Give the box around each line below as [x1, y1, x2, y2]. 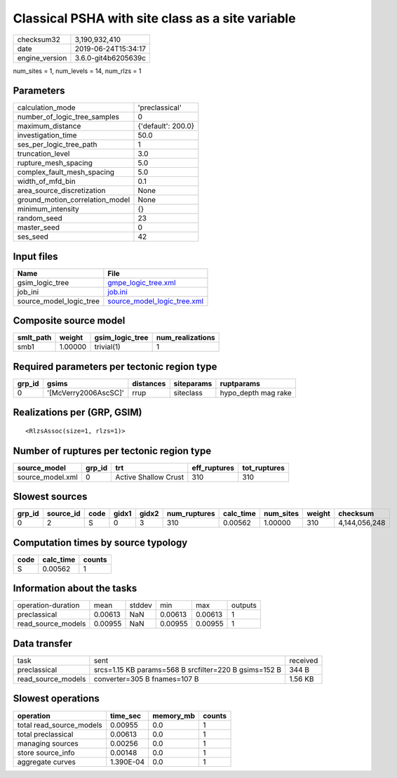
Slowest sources [13, 491, 88, 503]
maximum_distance [17, 121, 81, 131]
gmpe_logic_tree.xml [107, 277, 176, 287]
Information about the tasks [13, 583, 137, 595]
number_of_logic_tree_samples [17, 112, 119, 122]
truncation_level [17, 149, 70, 159]
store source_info [17, 748, 75, 758]
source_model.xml [17, 472, 79, 482]
